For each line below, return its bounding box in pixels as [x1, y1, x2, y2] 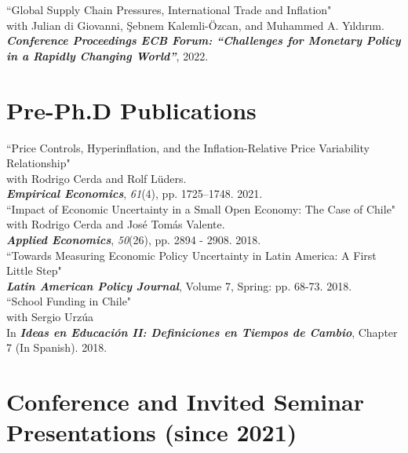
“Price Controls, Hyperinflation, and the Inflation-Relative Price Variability [6, 139, 370, 155]
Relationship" [6, 155, 71, 171]
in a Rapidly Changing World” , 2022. [6, 47, 209, 64]
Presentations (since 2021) [6, 416, 297, 448]
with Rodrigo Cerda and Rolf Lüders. [6, 170, 187, 186]
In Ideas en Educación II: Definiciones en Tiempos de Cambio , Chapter [6, 323, 398, 340]
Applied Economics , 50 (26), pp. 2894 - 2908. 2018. [6, 232, 261, 248]
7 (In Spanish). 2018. [6, 339, 107, 356]
